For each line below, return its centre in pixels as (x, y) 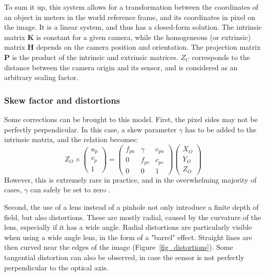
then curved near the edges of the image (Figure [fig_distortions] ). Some (119, 247)
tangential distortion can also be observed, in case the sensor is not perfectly (124, 257)
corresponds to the (221, 57)
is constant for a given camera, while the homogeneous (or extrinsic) (144, 37)
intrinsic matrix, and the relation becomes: (71, 139)
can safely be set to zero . (70, 190)
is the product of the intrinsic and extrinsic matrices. (95, 57)
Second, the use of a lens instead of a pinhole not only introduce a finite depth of (131, 207)
